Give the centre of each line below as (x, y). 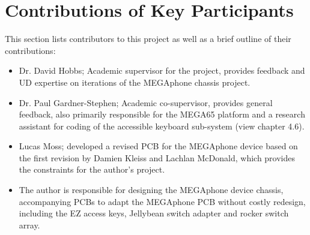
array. (29, 225)
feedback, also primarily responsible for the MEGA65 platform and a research (162, 114)
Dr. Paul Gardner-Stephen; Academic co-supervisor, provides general (146, 102)
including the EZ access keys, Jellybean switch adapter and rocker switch (154, 213)
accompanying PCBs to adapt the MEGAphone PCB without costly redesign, (162, 201)
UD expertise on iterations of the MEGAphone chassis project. (135, 82)
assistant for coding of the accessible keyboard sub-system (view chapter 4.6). (162, 126)
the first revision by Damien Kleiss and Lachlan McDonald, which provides (157, 157)
